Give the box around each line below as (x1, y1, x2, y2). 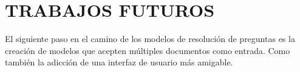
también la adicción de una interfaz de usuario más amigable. (5, 56, 233, 68)
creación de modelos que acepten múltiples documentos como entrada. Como (5, 44, 290, 56)
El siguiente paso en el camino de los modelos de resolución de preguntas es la (5, 32, 295, 45)
